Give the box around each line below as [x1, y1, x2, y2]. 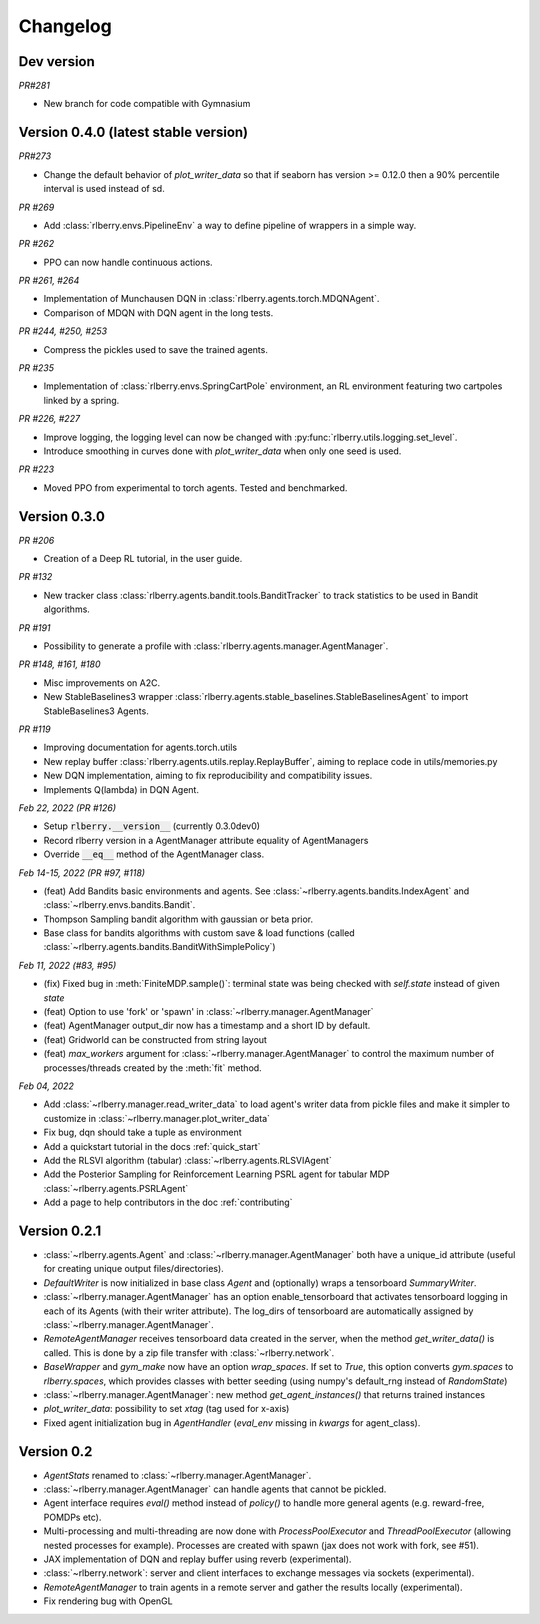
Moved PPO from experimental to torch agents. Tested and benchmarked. [43, 481, 348, 494]
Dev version [18, 53, 95, 70]
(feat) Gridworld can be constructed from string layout [43, 1033, 267, 1045]
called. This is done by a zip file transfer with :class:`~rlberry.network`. [43, 1346, 335, 1359]
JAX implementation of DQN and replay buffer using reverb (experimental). [43, 1553, 352, 1565]
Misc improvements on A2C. [43, 676, 161, 689]
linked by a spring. [43, 394, 120, 406]
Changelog [18, 15, 112, 37]
